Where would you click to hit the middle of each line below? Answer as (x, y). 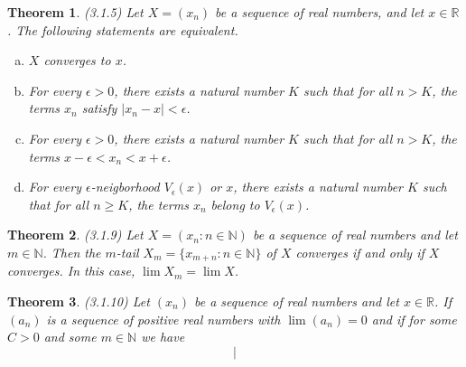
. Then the (72, 252)
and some (70, 337)
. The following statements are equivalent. (123, 29)
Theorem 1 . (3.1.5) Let (75, 12)
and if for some (414, 319)
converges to (77, 60)
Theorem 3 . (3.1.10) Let (79, 301)
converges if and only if (360, 252)
